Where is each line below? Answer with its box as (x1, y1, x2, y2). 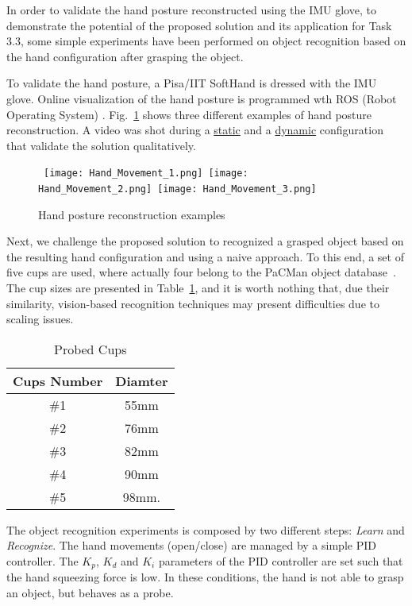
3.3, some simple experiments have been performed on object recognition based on (6, 33, 406, 49)
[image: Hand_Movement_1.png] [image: (44, 168, 248, 179)
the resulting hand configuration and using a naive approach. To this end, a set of (6, 248, 404, 264)
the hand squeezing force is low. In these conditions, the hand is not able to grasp (6, 569, 404, 585)
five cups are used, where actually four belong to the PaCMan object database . (6, 264, 396, 280)
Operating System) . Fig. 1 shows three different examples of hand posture (6, 106, 372, 122)
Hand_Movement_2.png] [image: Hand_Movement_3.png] (38, 183, 317, 195)
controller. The (6, 553, 79, 569)
